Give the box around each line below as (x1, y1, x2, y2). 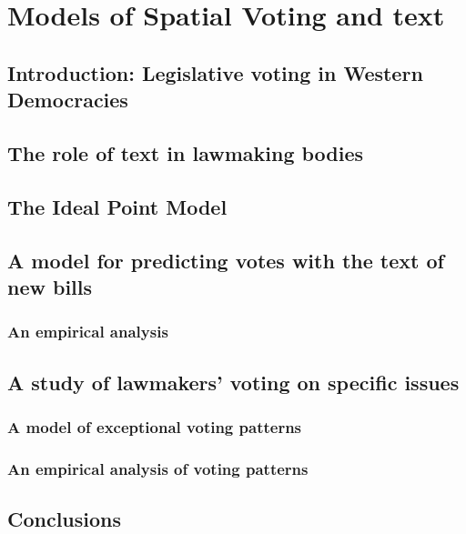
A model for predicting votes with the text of (7, 246, 444, 274)
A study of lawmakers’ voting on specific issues (7, 368, 460, 396)
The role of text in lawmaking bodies (7, 138, 364, 166)
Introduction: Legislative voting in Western (7, 58, 423, 86)
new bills (7, 272, 93, 300)
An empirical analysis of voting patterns (7, 457, 309, 479)
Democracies (7, 86, 128, 114)
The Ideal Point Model (7, 192, 228, 220)
